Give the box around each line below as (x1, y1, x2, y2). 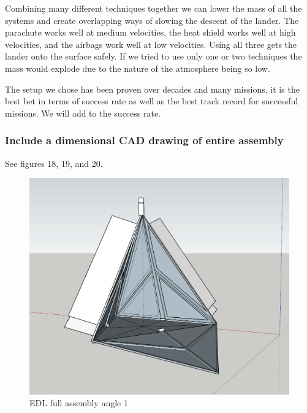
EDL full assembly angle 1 (29, 396, 128, 409)
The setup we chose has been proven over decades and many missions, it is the (5, 82, 300, 95)
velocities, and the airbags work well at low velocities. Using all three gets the (5, 37, 297, 50)
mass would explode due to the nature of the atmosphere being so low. (5, 61, 270, 74)
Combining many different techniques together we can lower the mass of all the (5, 2, 302, 14)
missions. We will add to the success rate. (5, 106, 161, 119)
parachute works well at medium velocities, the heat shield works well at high (5, 26, 296, 39)
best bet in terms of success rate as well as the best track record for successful (5, 95, 298, 107)
